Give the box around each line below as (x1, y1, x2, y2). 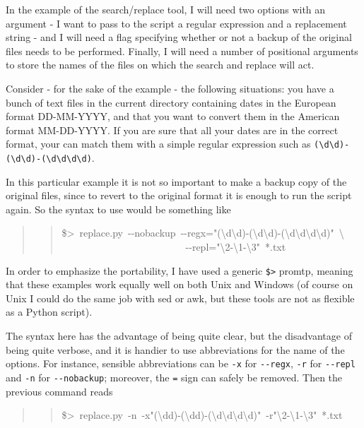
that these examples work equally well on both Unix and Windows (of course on (6, 277, 353, 292)
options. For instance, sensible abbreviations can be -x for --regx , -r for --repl (6, 356, 356, 371)
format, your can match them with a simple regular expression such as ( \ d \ (6, 136, 334, 151)
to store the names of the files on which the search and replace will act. (6, 57, 315, 72)
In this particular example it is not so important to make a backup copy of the (6, 174, 347, 189)
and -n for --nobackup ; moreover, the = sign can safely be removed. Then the (6, 369, 343, 384)
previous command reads (6, 384, 113, 398)
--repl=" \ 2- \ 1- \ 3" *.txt (185, 239, 286, 254)
